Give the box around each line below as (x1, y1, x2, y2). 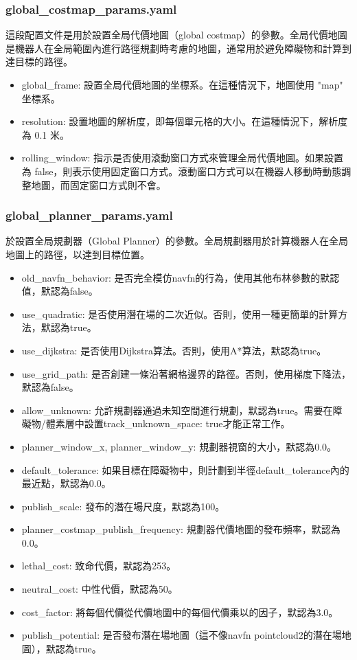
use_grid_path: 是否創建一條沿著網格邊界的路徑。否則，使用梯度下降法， (21, 366, 352, 380)
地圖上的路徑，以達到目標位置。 (5, 247, 150, 261)
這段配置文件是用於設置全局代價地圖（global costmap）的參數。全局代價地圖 (5, 27, 347, 42)
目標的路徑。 (14, 54, 73, 69)
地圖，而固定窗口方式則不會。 (31, 177, 166, 192)
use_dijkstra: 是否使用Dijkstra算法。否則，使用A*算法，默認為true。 (21, 343, 327, 357)
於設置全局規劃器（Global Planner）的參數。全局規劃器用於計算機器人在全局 (5, 234, 348, 248)
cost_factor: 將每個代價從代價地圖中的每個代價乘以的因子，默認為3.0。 (21, 604, 338, 619)
